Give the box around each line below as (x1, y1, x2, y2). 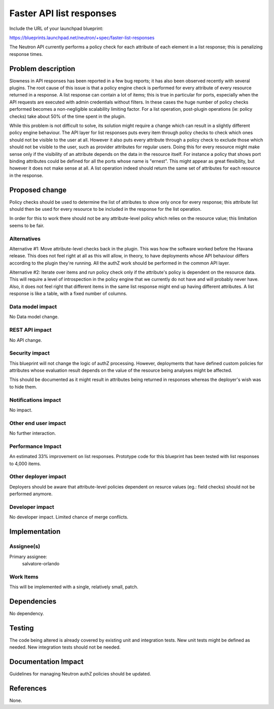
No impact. (9, 407, 32, 413)
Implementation (9, 527, 61, 536)
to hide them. (9, 383, 38, 390)
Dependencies (9, 597, 57, 605)
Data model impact (9, 303, 57, 310)
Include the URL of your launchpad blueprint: (9, 25, 104, 31)
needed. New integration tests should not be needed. (9, 644, 121, 650)
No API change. (9, 337, 43, 343)
